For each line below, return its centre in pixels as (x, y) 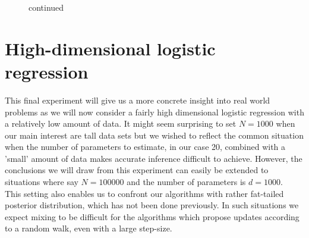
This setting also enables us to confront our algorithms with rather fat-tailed (144, 193)
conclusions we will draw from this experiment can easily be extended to (137, 170)
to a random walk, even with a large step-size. (89, 228)
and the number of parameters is (186, 182)
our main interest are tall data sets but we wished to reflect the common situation (154, 135)
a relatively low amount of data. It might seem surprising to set (121, 123)
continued (46, 7)
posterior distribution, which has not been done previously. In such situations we (152, 205)
